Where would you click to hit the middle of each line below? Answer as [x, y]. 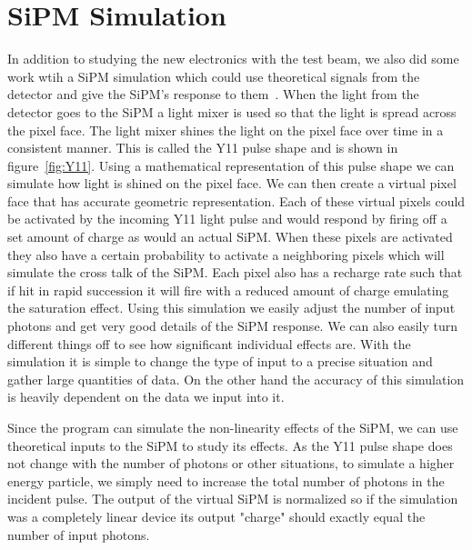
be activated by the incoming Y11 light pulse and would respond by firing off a [227, 219]
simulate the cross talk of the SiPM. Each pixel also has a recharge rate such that [235, 272]
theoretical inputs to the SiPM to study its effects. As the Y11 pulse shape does [230, 445]
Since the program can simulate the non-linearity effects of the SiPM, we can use [233, 427]
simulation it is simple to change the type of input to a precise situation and [220, 361]
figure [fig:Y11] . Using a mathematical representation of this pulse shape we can [231, 165]
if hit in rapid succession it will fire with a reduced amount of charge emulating [228, 290]
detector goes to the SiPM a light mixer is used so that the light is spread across [232, 111]
